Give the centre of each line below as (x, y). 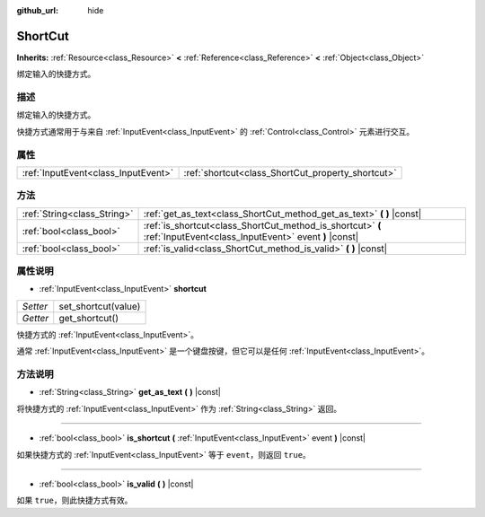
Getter (35, 318)
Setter (35, 306)
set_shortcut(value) (100, 306)
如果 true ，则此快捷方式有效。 (75, 500)
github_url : (37, 10)
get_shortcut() (88, 318)
